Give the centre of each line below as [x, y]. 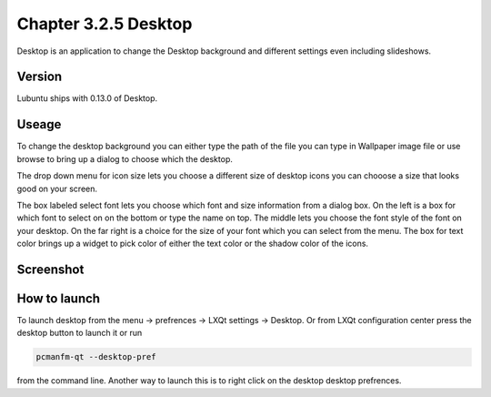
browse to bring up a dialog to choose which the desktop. [125, 158]
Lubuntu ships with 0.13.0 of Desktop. [87, 98]
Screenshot [50, 269]
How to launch [58, 298]
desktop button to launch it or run [80, 333]
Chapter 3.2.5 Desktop [105, 24]
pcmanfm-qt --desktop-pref [96, 357]
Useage [39, 124]
